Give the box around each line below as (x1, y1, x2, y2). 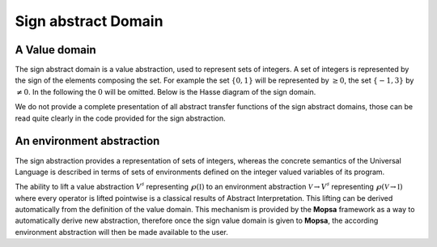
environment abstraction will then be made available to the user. (15, 227, 228, 236)
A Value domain (15, 43, 96, 57)
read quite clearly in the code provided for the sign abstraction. (15, 113, 226, 123)
